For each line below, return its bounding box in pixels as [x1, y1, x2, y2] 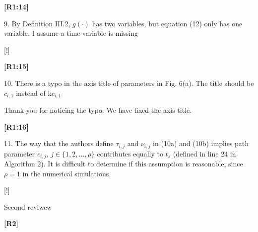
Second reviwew [4, 201, 52, 212]
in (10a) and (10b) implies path [153, 138, 249, 149]
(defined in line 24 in [173, 148, 236, 158]
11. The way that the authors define [4, 138, 114, 149]
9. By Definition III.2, [4, 18, 70, 28]
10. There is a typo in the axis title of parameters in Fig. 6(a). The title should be [4, 77, 254, 88]
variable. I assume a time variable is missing [4, 28, 138, 38]
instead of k [16, 87, 52, 98]
